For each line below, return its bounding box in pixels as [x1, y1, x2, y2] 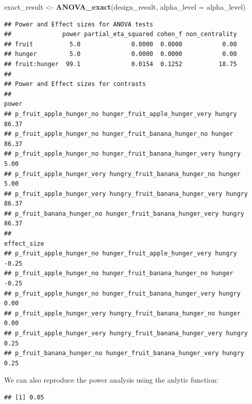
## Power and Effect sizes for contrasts [4, 80, 146, 88]
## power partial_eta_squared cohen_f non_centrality [4, 31, 237, 38]
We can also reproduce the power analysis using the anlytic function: [4, 374, 218, 385]
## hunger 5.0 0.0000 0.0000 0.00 [4, 50, 237, 58]
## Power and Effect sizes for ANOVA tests [4, 20, 153, 28]
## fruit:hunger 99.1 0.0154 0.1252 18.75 [4, 60, 237, 68]
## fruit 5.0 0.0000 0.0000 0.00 [4, 40, 237, 48]
